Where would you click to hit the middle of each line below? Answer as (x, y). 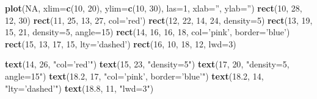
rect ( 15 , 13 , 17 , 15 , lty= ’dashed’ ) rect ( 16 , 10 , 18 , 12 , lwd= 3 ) (121, 43)
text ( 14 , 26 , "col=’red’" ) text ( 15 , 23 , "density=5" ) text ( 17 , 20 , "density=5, (147, 64)
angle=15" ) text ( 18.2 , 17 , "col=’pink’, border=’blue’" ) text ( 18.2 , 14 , (134, 76)
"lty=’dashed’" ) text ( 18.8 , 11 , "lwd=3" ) (79, 88)
